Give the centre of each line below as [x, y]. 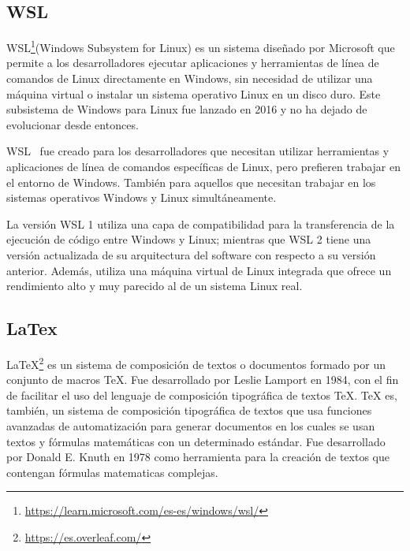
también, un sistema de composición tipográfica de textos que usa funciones [189, 410]
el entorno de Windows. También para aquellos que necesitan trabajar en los [191, 182]
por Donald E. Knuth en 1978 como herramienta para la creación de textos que [198, 457]
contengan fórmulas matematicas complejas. [112, 472]
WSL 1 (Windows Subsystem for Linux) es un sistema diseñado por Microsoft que [201, 46]
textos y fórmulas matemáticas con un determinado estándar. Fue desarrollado [196, 441]
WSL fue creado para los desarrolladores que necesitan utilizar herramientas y [198, 151]
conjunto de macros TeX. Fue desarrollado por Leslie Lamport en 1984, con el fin [203, 380]
